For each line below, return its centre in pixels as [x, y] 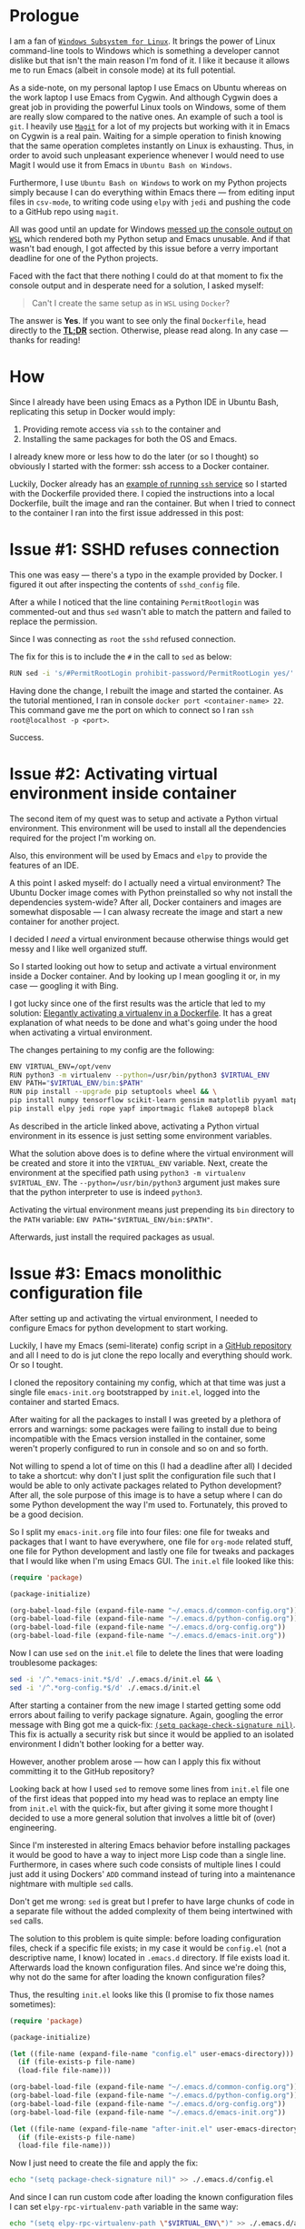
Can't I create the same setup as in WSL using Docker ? [130, 303]
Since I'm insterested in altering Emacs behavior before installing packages [150, 1845]
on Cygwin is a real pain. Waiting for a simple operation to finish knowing [145, 136]
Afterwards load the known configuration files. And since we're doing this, [148, 1967]
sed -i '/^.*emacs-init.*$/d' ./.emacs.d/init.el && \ [115, 1680]
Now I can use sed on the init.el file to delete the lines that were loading [147, 1653]
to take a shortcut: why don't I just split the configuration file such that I [143, 1475]
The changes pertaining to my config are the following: [112, 1049]
